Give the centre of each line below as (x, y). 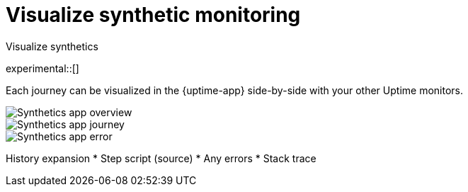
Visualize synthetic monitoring (153, 15)
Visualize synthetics (52, 46)
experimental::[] (42, 68)
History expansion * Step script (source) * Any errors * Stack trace (161, 158)
